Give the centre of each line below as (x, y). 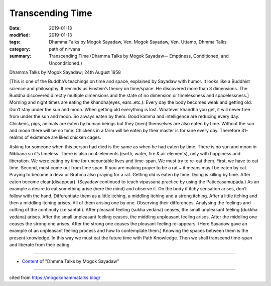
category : (20, 49)
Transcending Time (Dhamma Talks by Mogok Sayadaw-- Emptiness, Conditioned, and (139, 56)
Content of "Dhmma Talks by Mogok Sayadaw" (71, 261)
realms (16, 137)
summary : (20, 56)
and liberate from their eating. (40, 245)
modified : (20, 35)
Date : (15, 28)
